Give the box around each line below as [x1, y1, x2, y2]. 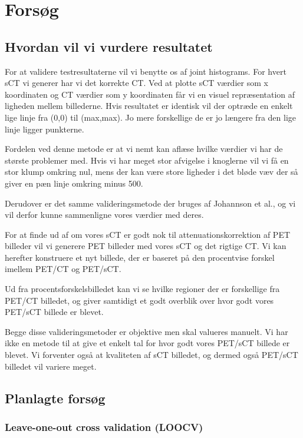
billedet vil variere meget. [5, 360, 97, 372]
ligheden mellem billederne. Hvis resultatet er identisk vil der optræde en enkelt [5, 99, 293, 112]
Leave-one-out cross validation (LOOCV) [5, 419, 203, 434]
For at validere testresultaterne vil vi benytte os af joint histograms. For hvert [5, 65, 286, 77]
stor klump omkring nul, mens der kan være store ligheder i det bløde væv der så [5, 165, 298, 178]
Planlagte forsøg [5, 389, 106, 407]
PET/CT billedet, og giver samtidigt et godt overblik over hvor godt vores [5, 294, 274, 306]
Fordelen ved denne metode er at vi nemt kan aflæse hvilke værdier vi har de [5, 142, 283, 155]
